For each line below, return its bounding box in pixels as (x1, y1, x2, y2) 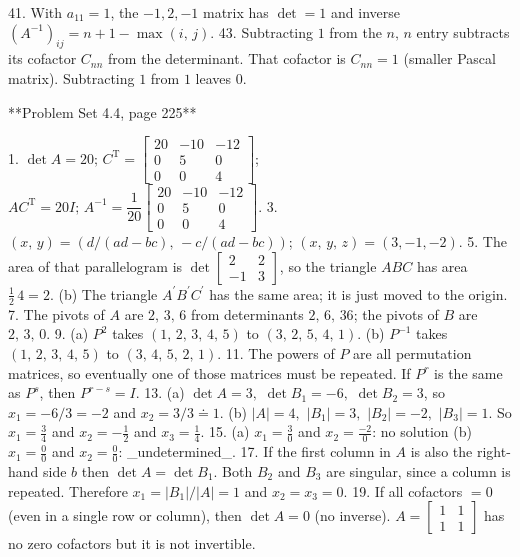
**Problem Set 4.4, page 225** (8, 101, 197, 122)
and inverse (331, 2, 400, 22)
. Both (213, 461, 253, 481)
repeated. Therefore (8, 480, 128, 501)
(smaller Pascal (403, 48, 496, 69)
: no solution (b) (372, 421, 472, 442)
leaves (195, 67, 232, 88)
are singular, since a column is (326, 461, 511, 481)
